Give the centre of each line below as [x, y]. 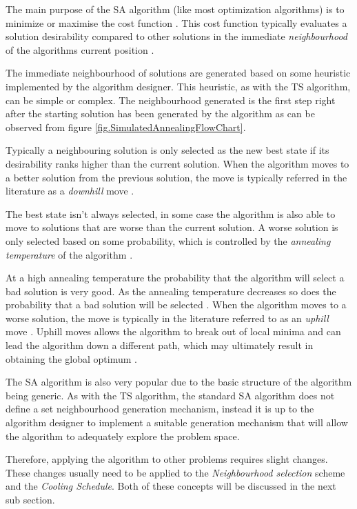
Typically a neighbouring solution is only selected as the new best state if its [167, 150]
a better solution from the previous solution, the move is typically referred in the [176, 177]
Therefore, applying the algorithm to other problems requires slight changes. [167, 459]
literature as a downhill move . [70, 191]
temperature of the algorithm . [69, 254]
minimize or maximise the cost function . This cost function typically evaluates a [176, 22]
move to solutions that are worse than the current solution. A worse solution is [172, 227]
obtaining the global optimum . [71, 358]
